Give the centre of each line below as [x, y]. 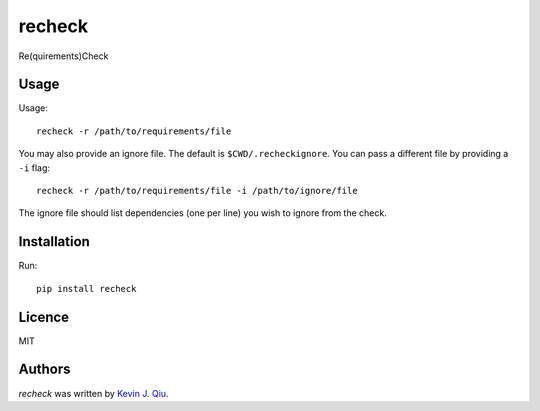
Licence [44, 316]
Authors [44, 369]
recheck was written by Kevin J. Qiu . [93, 393]
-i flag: [34, 167]
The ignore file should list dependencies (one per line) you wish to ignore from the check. [202, 213]
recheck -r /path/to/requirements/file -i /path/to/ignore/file [197, 191]
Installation [54, 241]
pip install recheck [86, 288]
